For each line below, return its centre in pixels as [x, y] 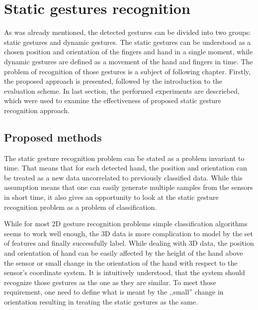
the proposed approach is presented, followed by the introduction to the [113, 81]
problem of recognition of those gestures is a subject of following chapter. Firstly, [127, 71]
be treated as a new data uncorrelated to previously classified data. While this [123, 177]
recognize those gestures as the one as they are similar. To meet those [110, 282]
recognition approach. [37, 110]
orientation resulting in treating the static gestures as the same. [101, 301]
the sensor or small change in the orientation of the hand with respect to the [121, 262]
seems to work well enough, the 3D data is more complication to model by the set [129, 233]
